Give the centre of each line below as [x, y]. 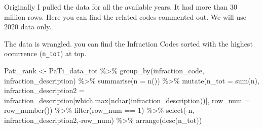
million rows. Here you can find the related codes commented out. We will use [125, 16]
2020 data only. [28, 27]
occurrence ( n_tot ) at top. [45, 53]
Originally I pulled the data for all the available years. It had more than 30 [121, 7]
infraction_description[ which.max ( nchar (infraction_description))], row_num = [127, 100]
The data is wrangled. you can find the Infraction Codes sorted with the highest [128, 43]
